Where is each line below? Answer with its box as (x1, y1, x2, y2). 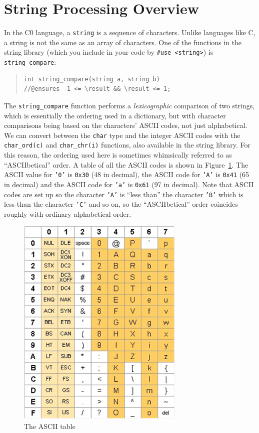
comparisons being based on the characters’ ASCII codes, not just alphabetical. (4, 120, 247, 130)
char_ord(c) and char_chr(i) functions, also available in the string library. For (4, 139, 250, 150)
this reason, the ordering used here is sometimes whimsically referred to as (4, 150, 232, 160)
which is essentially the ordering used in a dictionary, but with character (4, 110, 226, 120)
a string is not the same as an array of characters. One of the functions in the (4, 37, 242, 47)
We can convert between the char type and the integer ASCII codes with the (4, 129, 240, 140)
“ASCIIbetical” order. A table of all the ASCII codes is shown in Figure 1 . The (4, 159, 248, 170)
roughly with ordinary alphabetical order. (4, 208, 131, 219)
